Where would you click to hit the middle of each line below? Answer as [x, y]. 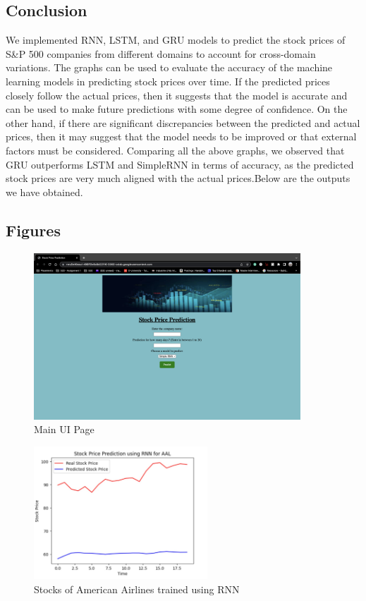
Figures [33, 230]
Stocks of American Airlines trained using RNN [137, 589]
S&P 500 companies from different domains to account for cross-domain [161, 53]
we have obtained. [44, 192]
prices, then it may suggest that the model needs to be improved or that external [181, 136]
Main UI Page [64, 429]
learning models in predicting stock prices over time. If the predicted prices [168, 81]
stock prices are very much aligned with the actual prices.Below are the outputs [178, 178]
